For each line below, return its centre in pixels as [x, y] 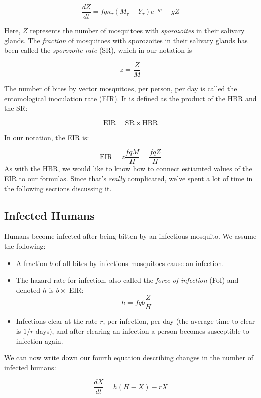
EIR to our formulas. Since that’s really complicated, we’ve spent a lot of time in [128, 178]
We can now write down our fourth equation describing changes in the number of [129, 358]
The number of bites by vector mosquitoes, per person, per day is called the [121, 88]
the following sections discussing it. [58, 188]
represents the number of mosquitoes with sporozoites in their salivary [137, 30]
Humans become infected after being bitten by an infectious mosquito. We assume [130, 236]
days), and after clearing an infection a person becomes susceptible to [142, 330]
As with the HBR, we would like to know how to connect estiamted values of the [128, 168]
